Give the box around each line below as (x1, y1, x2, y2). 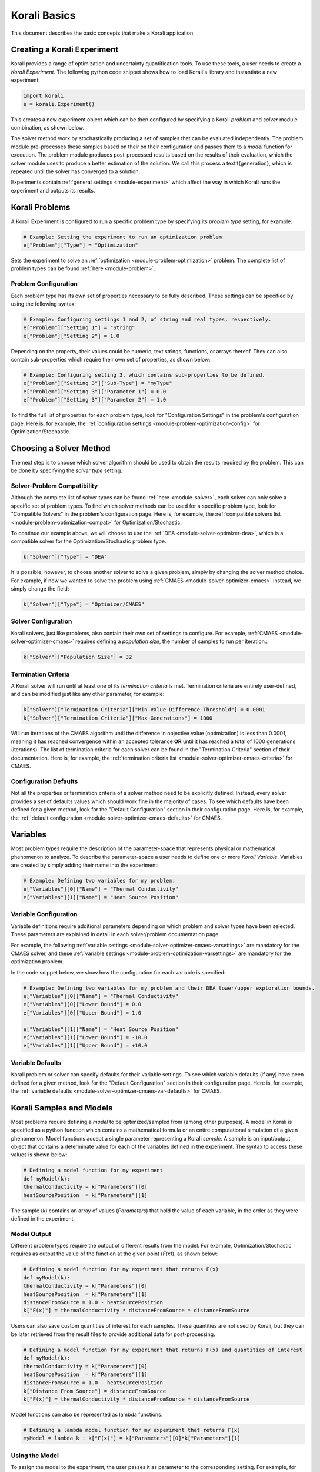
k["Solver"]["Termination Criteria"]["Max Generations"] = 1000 (23, 714, 213, 721)
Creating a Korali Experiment (11, 45, 119, 55)
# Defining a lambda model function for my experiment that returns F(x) (23, 1427, 241, 1434)
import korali (23, 92, 64, 100)
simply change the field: (11, 585, 69, 592)
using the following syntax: (11, 300, 76, 307)
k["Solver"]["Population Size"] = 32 (23, 654, 132, 661)
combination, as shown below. (11, 124, 85, 131)
